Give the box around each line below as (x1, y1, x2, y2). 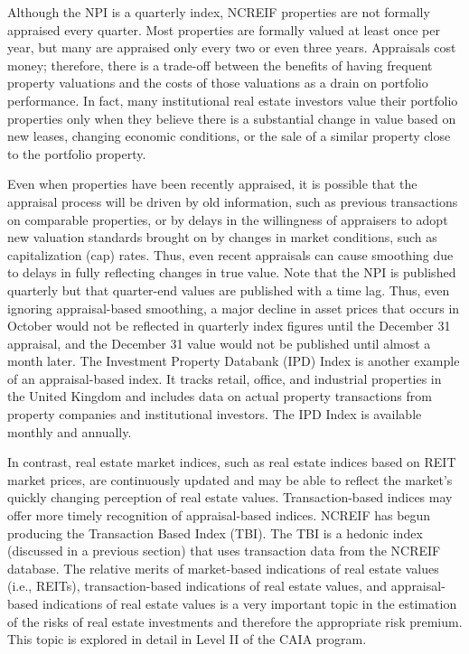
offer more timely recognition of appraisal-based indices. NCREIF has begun (7, 506, 431, 525)
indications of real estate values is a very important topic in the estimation (42, 594, 457, 612)
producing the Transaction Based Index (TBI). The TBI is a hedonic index (7, 523, 423, 542)
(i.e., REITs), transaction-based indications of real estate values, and (7, 576, 388, 595)
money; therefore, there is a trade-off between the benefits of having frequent (7, 55, 433, 74)
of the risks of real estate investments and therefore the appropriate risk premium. (7, 612, 463, 631)
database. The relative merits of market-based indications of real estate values (7, 558, 439, 577)
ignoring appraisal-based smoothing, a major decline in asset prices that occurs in (7, 298, 460, 317)
